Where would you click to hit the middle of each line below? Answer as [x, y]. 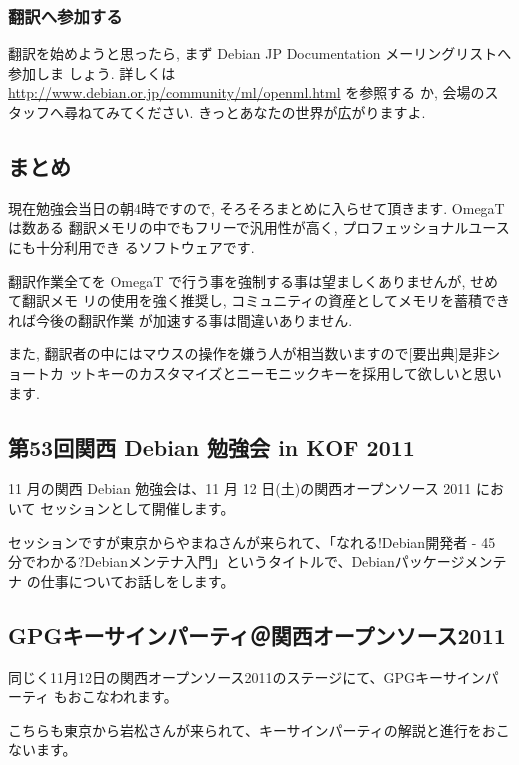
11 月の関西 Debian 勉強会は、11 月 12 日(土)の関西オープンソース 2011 [240, 488]
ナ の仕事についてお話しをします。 [121, 580]
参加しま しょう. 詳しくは [92, 72]
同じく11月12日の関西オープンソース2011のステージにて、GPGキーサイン [246, 676]
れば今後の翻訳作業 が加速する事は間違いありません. [180, 319]
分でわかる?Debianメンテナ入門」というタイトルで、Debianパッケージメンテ [257, 561]
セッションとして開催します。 [137, 507]
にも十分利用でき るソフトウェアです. [131, 246]
